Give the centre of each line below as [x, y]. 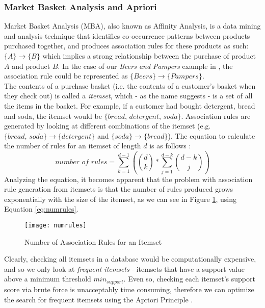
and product [31, 66]
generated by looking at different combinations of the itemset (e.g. [108, 126]
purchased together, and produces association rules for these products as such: [126, 46]
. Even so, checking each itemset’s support [189, 279]
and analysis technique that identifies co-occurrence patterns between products [127, 35]
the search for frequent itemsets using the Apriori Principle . [99, 299]
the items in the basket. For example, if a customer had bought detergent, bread [130, 105]
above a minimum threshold [48, 279]
